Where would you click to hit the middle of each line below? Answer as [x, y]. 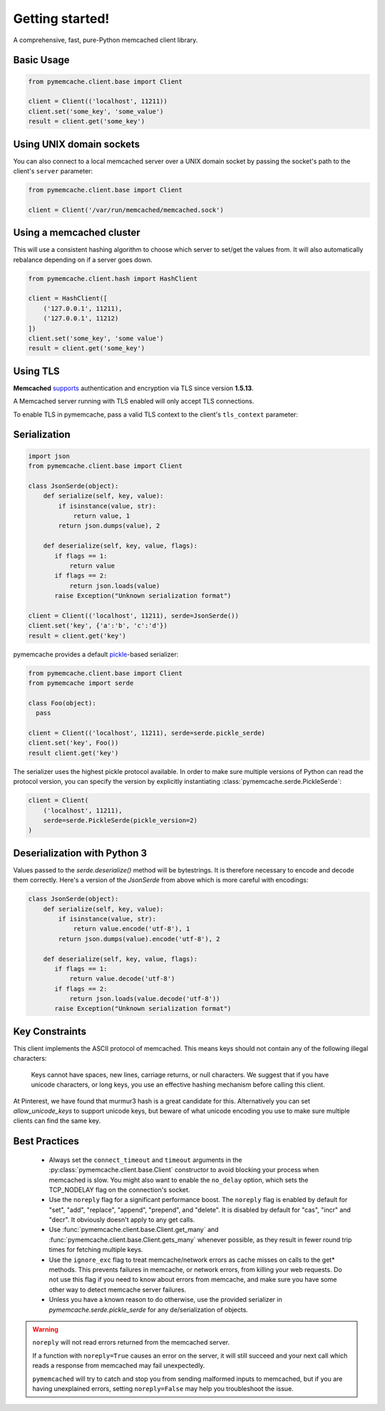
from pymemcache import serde [81, 683]
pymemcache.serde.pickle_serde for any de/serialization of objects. [149, 1310]
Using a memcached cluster [77, 233]
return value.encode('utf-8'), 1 [132, 929]
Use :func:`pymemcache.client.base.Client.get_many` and [134, 1230]
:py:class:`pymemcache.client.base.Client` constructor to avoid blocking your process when [184, 1170]
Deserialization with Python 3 [80, 853]
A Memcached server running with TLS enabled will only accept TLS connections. [134, 401]
